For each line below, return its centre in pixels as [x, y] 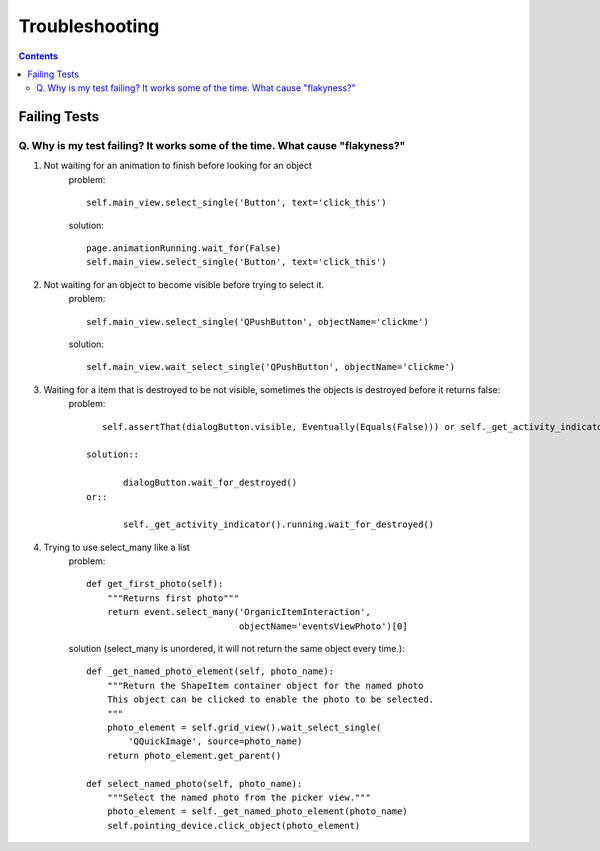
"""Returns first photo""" [173, 598]
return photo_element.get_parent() [194, 755]
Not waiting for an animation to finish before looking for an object [177, 166]
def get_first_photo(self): [155, 584]
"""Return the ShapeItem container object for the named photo [265, 685]
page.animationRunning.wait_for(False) [184, 248]
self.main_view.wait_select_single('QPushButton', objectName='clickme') [271, 367]
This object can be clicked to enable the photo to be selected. [270, 699]
